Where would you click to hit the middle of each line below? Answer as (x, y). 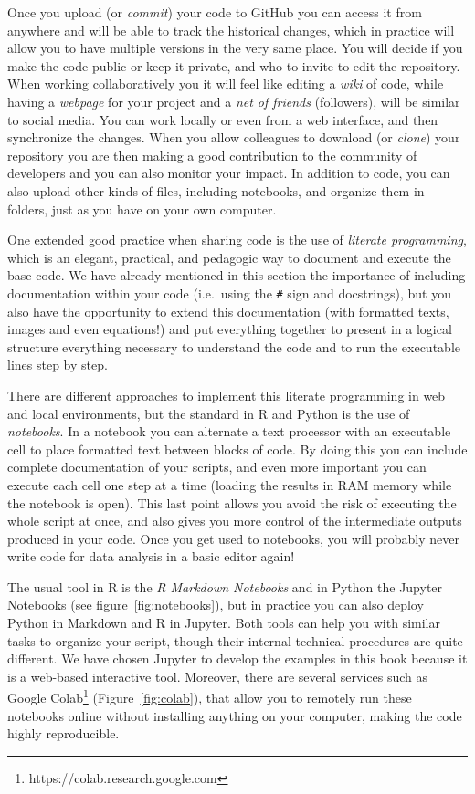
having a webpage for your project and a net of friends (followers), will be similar (234, 101)
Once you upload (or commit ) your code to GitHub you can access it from (215, 12)
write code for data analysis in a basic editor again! (151, 556)
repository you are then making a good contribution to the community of (212, 155)
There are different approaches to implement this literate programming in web (227, 395)
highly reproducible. (63, 733)
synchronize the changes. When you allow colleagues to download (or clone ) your (234, 137)
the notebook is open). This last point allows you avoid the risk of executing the (232, 502)
